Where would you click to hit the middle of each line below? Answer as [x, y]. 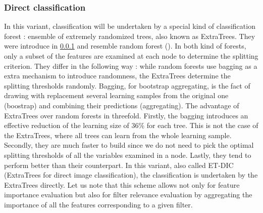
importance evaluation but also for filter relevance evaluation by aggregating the [128, 195]
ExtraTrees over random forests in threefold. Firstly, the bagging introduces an [126, 115]
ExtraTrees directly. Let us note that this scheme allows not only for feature [122, 184]
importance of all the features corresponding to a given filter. [98, 204]
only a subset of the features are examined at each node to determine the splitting [131, 56]
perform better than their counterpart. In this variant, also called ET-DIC [119, 165]
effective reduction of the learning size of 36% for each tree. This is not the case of [131, 125]
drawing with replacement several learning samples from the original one [116, 95]
